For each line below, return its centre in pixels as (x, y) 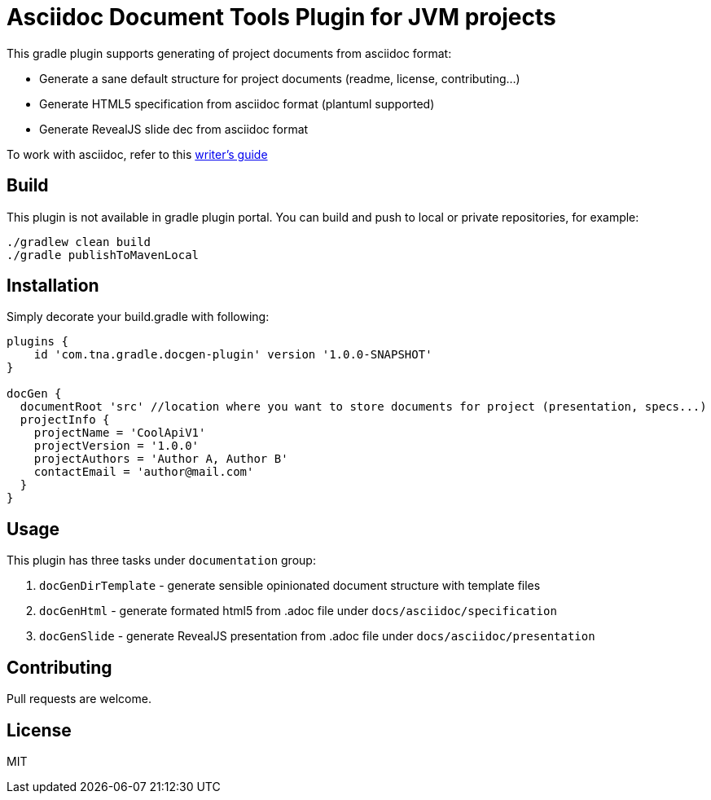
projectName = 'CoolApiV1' (120, 433)
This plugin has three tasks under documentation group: (161, 560)
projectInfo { (65, 420)
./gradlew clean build (79, 242)
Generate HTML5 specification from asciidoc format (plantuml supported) (237, 103)
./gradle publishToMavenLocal (103, 255)
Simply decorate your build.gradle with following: (138, 317)
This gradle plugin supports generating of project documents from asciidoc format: (229, 53)
